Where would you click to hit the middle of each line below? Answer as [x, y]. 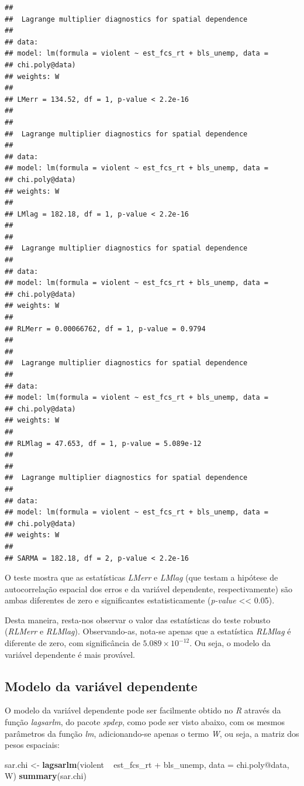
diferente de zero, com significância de [72, 643]
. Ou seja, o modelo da [230, 643]
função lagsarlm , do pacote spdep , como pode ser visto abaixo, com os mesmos [145, 722]
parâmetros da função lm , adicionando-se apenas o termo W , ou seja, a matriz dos [152, 733]
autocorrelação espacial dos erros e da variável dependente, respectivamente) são [149, 588]
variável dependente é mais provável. [70, 654]
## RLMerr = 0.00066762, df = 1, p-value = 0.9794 [105, 329]
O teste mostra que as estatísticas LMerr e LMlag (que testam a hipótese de [141, 577]
